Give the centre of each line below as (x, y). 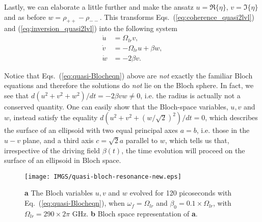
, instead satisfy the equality (54, 117)
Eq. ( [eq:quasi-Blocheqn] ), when (75, 203)
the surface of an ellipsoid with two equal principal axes (91, 130)
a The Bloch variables (59, 193)
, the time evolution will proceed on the (183, 150)
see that (17, 95)
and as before (25, 17)
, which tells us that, (197, 140)
